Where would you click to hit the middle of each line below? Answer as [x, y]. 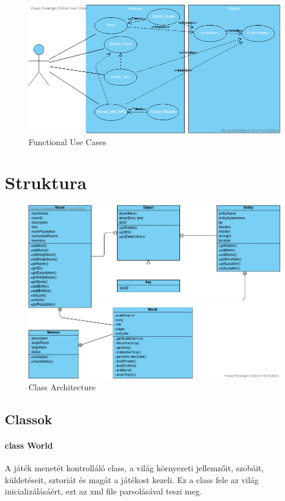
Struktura [46, 182]
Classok [28, 419]
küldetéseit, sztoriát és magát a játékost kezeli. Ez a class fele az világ [132, 479]
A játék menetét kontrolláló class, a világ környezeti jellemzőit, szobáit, [134, 468]
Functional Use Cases [67, 141]
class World [29, 445]
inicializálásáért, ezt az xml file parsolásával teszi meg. [104, 491]
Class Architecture [62, 386]
